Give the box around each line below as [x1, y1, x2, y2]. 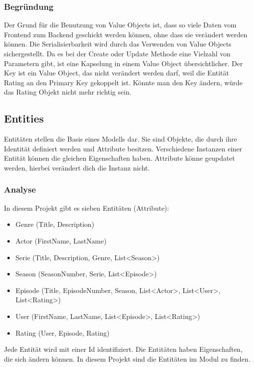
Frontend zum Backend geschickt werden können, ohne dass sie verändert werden [4, 29, 248, 39]
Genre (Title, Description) [15, 219, 95, 229]
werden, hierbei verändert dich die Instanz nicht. [4, 162, 150, 172]
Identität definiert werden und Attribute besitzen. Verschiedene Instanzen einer [4, 143, 242, 153]
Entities [4, 111, 44, 126]
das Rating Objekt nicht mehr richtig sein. [4, 87, 131, 97]
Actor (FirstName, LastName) [15, 235, 107, 245]
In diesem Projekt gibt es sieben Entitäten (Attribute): [4, 202, 169, 213]
